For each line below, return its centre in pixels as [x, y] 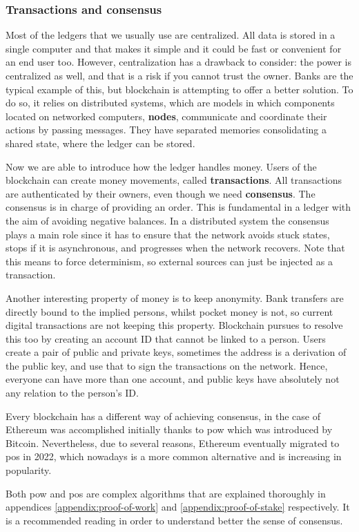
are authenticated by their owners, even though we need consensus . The [161, 193]
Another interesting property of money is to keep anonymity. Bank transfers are [175, 297]
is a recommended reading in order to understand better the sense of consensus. [174, 520]
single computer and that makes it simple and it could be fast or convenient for [174, 48]
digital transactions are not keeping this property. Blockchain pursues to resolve [174, 325]
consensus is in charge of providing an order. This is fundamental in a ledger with [178, 207]
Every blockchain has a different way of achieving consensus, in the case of [163, 416]
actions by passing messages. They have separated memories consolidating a [166, 130]
